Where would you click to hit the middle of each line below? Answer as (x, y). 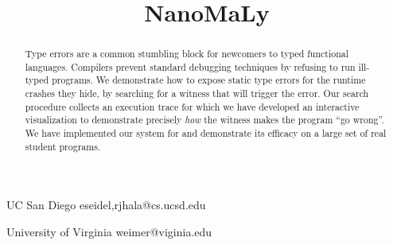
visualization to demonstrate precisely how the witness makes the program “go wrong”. (204, 120)
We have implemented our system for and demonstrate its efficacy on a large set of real (206, 133)
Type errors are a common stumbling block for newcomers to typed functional (187, 54)
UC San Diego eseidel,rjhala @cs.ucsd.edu (106, 205)
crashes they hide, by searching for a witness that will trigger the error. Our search (197, 93)
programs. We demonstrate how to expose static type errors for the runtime (209, 80)
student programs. (63, 146)
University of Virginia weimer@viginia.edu (109, 232)
